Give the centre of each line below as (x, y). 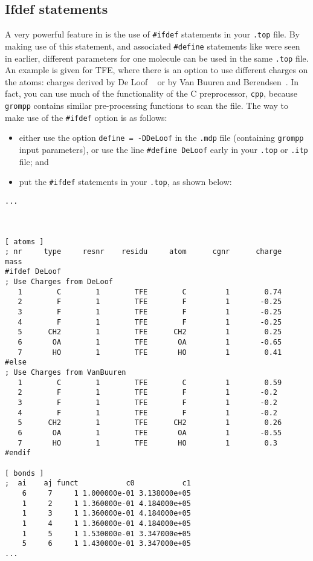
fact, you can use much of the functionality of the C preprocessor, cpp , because (151, 93)
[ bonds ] (24, 473)
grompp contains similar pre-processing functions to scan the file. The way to (147, 105)
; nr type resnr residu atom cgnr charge (144, 252)
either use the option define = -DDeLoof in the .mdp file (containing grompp (161, 138)
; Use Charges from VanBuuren (66, 373)
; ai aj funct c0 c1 (98, 483)
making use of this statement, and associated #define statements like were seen (153, 46)
